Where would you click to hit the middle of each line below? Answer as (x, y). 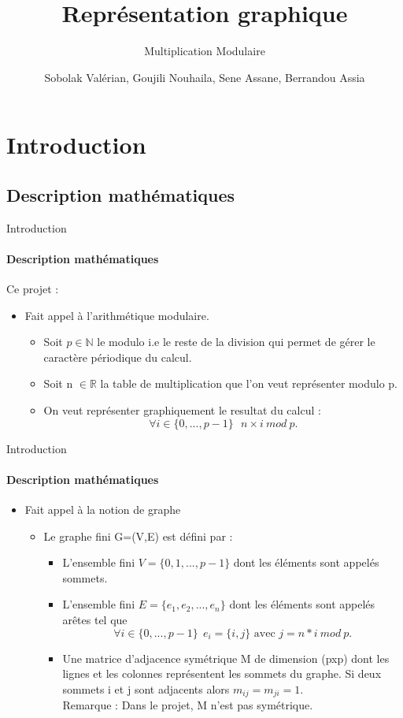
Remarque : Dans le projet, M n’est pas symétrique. (188, 705)
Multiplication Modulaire (205, 51)
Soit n (58, 383)
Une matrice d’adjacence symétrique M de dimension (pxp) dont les (226, 658)
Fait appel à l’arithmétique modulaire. (117, 315)
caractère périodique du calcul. (118, 357)
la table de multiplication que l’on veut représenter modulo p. (249, 383)
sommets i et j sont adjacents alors (146, 688)
